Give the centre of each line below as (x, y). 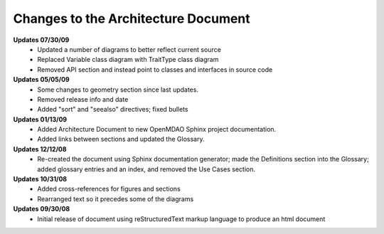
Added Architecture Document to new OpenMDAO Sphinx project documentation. (157, 129)
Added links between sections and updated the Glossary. (121, 139)
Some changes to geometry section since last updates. (118, 90)
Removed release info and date (83, 99)
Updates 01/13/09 (40, 119)
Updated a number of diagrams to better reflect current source (129, 49)
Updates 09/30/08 (42, 209)
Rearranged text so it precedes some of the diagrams (116, 198)
